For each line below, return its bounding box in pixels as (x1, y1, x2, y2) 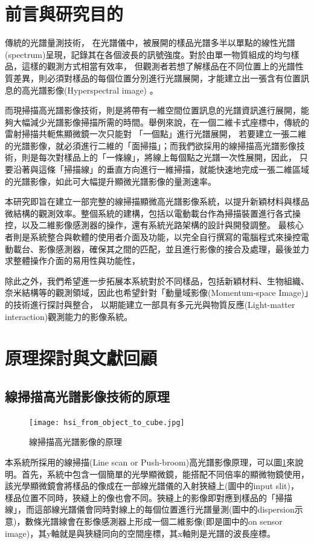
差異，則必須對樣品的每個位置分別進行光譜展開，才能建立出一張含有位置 (13, 71, 301, 84)
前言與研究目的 (5, 1, 124, 26)
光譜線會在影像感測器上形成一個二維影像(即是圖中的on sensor (42, 514, 283, 527)
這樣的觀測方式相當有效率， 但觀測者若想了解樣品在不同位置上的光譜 (21, 60, 295, 72)
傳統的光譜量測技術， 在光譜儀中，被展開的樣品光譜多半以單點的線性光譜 (5, 36, 295, 49)
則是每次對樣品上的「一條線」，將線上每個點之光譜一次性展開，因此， (21, 151, 296, 164)
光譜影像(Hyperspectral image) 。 (30, 83, 158, 96)
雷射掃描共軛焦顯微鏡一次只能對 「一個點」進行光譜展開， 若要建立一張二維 (5, 127, 307, 140)
